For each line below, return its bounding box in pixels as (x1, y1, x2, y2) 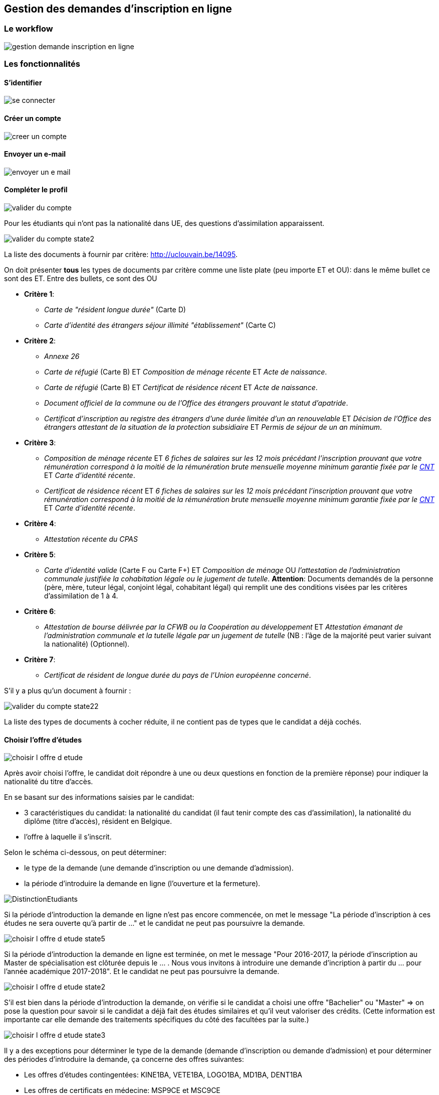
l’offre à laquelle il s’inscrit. (24, 832, 112, 841)
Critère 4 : (24, 519, 56, 528)
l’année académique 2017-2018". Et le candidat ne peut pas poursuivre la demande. (4, 967, 280, 976)
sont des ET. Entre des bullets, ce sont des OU (4, 274, 157, 283)
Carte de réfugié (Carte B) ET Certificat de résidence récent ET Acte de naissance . (44, 383, 318, 392)
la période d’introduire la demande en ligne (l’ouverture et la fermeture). (24, 879, 261, 888)
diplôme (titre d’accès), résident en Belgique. (24, 817, 172, 826)
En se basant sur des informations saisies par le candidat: (4, 793, 194, 802)
